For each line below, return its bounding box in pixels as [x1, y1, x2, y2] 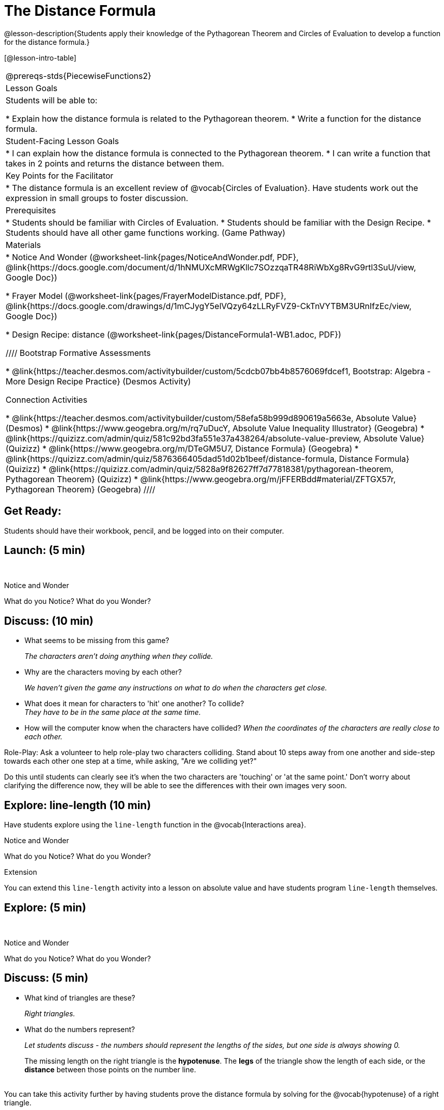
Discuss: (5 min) [4, 972, 89, 985]
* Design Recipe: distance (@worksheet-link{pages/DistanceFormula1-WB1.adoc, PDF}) [6, 329, 341, 340]
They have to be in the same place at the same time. [24, 708, 201, 717]
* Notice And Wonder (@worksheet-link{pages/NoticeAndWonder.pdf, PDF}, [6, 252, 299, 262]
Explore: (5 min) [4, 901, 87, 914]
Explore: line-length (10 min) [4, 798, 151, 812]
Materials [6, 239, 41, 250]
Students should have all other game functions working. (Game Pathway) [6, 227, 286, 238]
